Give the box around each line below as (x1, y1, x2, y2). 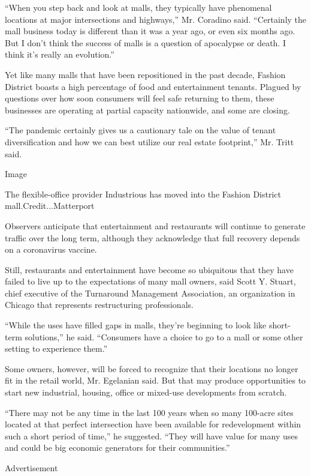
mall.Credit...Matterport (5, 199, 95, 212)
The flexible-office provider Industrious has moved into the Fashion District (5, 187, 281, 200)
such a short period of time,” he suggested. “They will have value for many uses (5, 429, 298, 442)
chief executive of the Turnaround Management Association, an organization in (5, 286, 295, 299)
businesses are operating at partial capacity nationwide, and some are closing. (5, 103, 290, 116)
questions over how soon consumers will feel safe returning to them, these (5, 92, 274, 104)
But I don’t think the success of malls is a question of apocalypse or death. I (5, 36, 286, 49)
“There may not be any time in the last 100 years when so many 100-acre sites (5, 406, 294, 418)
